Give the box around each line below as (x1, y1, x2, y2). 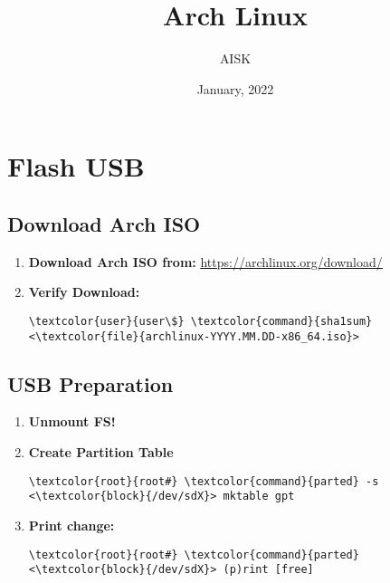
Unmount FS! (28, 412, 116, 431)
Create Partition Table (28, 443, 174, 461)
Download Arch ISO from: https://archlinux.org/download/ (28, 252, 383, 271)
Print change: (28, 515, 115, 534)
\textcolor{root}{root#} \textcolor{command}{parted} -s (28, 474, 379, 488)
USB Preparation (7, 369, 174, 397)
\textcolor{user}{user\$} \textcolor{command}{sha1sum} (28, 314, 373, 328)
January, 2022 (196, 79, 274, 98)
